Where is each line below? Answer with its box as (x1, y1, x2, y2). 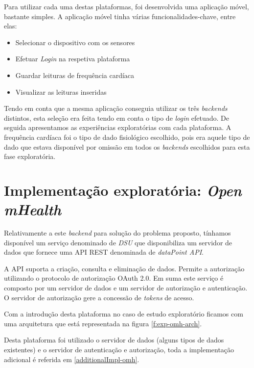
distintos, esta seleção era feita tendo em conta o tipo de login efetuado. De (4, 112, 230, 123)
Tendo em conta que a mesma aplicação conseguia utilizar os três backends (4, 103, 228, 113)
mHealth (4, 199, 61, 220)
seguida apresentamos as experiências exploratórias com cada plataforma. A (4, 122, 231, 132)
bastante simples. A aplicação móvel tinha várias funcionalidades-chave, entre (4, 11, 236, 21)
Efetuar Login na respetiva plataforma (15, 53, 130, 64)
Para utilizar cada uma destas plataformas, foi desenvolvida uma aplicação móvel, (4, 1, 249, 11)
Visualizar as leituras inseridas (15, 86, 107, 97)
